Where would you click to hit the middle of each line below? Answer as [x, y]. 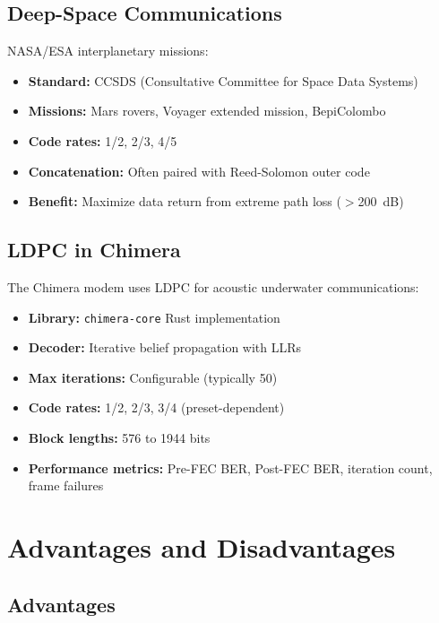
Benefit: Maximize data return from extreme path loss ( [185, 201]
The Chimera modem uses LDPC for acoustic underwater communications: [213, 286]
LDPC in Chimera [94, 250]
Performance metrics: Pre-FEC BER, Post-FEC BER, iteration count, [230, 467]
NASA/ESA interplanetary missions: [108, 51]
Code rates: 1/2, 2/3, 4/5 [103, 140]
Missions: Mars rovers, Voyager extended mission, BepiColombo [207, 111]
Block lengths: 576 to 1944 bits [119, 437]
